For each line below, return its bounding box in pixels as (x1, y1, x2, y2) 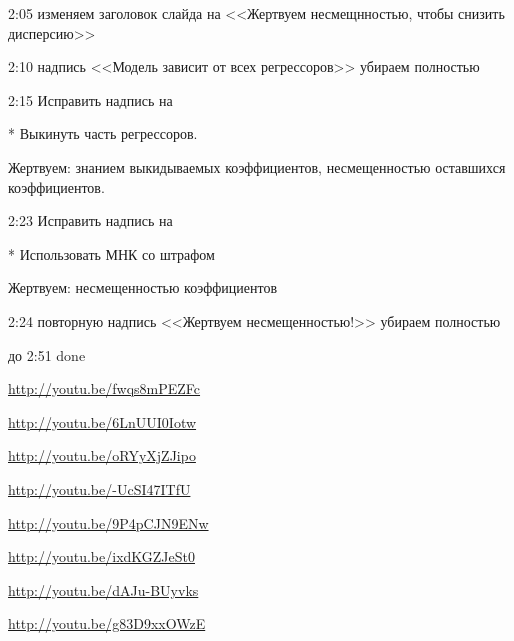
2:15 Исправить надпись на (8, 89, 173, 110)
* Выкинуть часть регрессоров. (8, 123, 198, 144)
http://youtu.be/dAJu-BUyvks (8, 579, 199, 600)
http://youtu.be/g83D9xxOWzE (8, 613, 206, 634)
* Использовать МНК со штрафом (8, 243, 215, 264)
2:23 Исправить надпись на (8, 210, 173, 231)
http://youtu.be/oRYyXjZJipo (8, 445, 196, 466)
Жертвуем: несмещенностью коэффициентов (8, 277, 278, 298)
